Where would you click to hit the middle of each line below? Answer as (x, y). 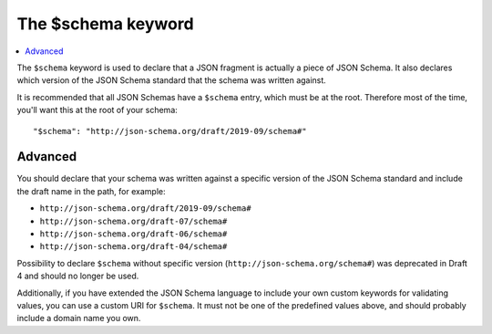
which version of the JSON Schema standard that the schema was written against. (172, 80)
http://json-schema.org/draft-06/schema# (133, 234)
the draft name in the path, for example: (91, 191)
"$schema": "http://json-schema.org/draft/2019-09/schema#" (170, 131)
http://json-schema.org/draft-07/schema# (133, 221)
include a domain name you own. (79, 318)
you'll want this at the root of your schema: (97, 110)
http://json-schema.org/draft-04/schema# (133, 247)
